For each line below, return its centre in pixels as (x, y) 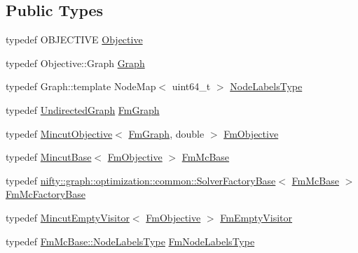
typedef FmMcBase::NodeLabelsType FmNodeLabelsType (130, 241)
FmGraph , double (166, 133)
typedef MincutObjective (59, 133)
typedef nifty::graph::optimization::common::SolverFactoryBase (141, 180)
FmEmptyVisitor (256, 217)
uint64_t (191, 86)
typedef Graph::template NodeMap (81, 86)
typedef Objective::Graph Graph (75, 63)
